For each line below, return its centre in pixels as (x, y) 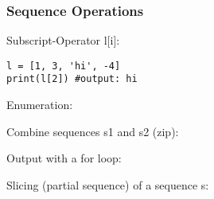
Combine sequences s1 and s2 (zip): (93, 131)
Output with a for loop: (64, 158)
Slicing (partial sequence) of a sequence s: (108, 184)
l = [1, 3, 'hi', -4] (64, 66)
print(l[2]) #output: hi (72, 79)
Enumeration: (40, 105)
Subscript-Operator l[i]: (63, 40)
